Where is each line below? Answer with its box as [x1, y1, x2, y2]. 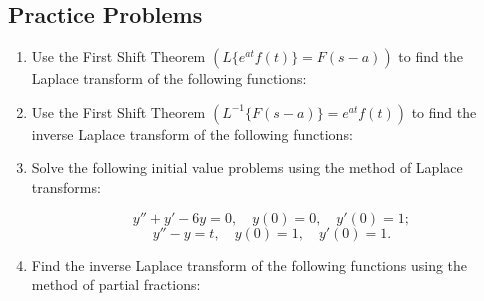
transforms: [31, 176, 101, 197]
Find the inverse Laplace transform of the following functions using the [31, 254, 468, 275]
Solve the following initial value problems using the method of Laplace [31, 157, 463, 178]
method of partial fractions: [31, 274, 201, 295]
